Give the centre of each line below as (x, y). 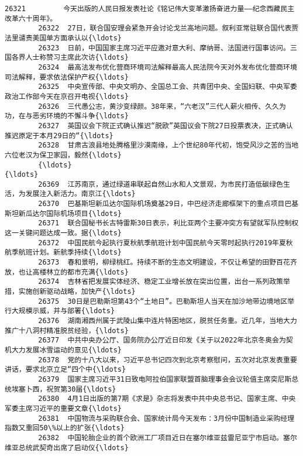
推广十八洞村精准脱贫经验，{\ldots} (67, 330)
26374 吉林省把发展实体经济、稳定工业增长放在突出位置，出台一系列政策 (161, 282)
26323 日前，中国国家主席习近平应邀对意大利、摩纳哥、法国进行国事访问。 (164, 48)
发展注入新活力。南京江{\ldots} (80, 194)
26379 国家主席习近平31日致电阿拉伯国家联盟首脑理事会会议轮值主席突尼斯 (165, 379)
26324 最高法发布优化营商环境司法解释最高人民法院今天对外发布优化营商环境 (168, 67)
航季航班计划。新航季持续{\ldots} (63, 253)
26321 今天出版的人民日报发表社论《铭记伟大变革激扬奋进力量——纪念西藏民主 (150, 9)
